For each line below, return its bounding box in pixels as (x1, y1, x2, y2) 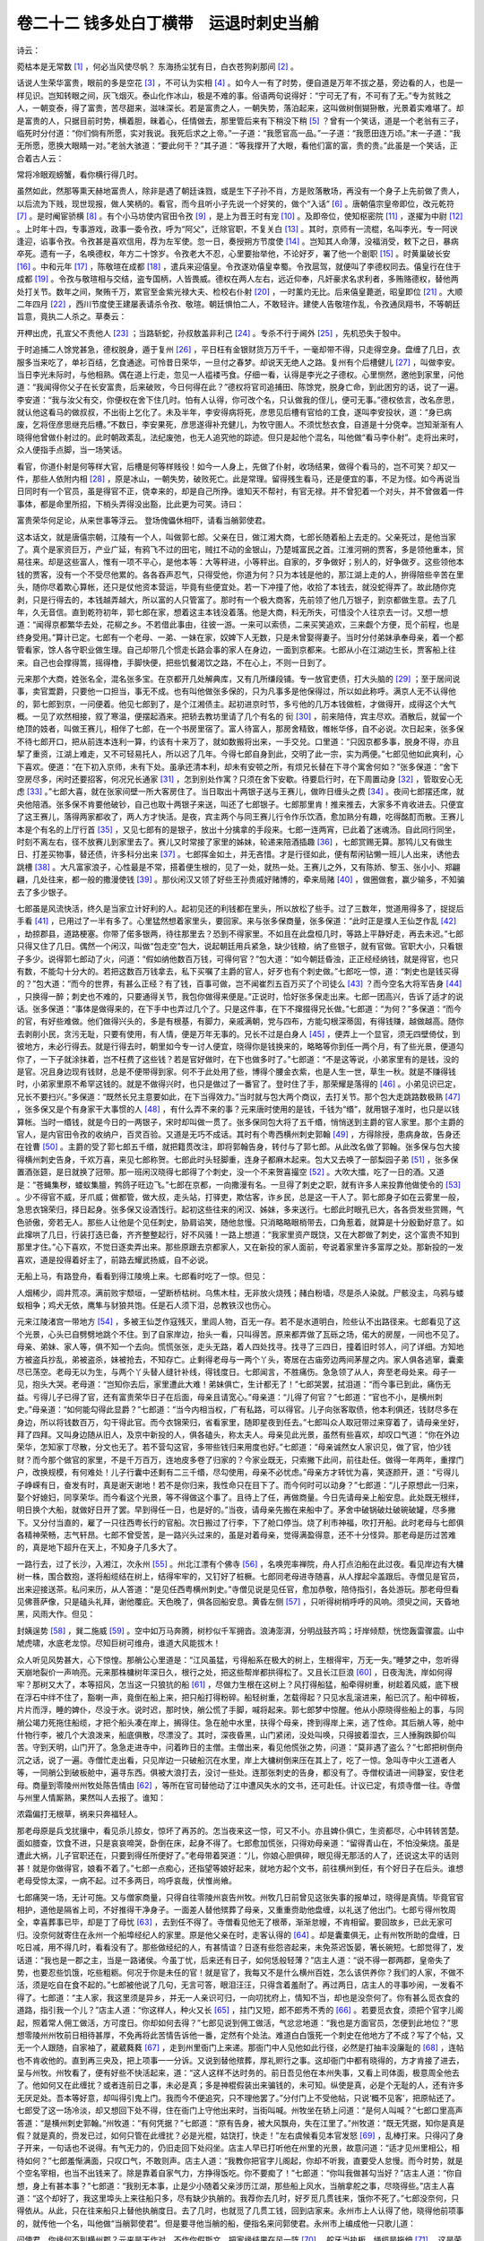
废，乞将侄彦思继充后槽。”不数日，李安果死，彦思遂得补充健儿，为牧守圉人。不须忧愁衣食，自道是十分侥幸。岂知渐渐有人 (16, 420, 464, 430)
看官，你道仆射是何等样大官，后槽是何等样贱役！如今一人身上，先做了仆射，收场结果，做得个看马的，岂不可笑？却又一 (16, 461, 456, 472)
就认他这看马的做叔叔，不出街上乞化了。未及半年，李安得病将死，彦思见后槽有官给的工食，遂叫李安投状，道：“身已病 (16, 407, 453, 418)
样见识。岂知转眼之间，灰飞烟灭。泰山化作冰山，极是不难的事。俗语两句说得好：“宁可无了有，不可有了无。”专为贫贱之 (16, 90, 452, 100)
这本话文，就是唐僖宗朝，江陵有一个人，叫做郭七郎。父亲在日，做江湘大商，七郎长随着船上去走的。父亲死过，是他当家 (16, 532, 456, 542)
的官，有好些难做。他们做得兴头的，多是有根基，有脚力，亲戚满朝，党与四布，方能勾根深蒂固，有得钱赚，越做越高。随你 (16, 1016, 464, 1026)
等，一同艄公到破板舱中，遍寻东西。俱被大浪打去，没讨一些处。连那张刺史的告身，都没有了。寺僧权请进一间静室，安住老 (16, 1767, 464, 1778)
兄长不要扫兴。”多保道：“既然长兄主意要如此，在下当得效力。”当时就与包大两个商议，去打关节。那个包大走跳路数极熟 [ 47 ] (16, 1091, 461, 1102)
